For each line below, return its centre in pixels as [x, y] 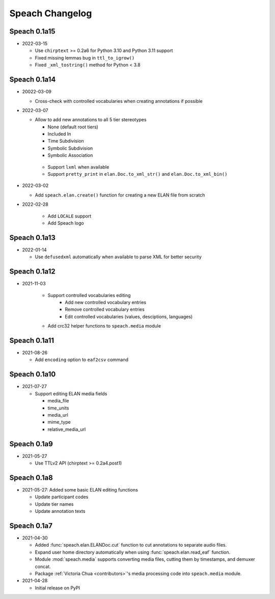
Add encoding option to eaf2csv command [82, 360]
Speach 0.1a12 [32, 272]
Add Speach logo [66, 223]
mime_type [59, 422]
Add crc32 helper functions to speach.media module [104, 326]
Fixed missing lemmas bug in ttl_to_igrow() [85, 58]
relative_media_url [67, 429]
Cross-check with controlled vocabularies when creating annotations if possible [119, 101]
